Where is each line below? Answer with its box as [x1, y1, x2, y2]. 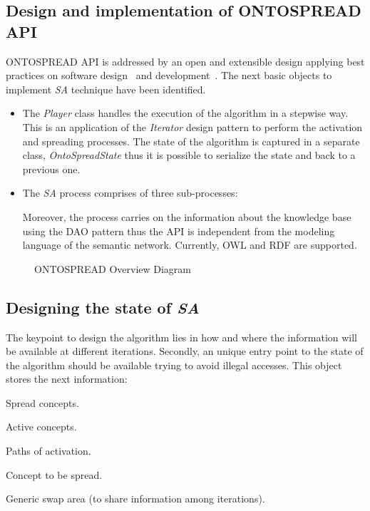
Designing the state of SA [6, 296, 200, 318]
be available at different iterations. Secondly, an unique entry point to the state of [6, 344, 364, 358]
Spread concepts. [6, 395, 79, 410]
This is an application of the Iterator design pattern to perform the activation [22, 119, 363, 134]
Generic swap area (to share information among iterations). [6, 491, 265, 506]
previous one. [22, 161, 81, 176]
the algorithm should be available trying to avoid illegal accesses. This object [6, 357, 342, 372]
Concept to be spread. [6, 467, 103, 482]
